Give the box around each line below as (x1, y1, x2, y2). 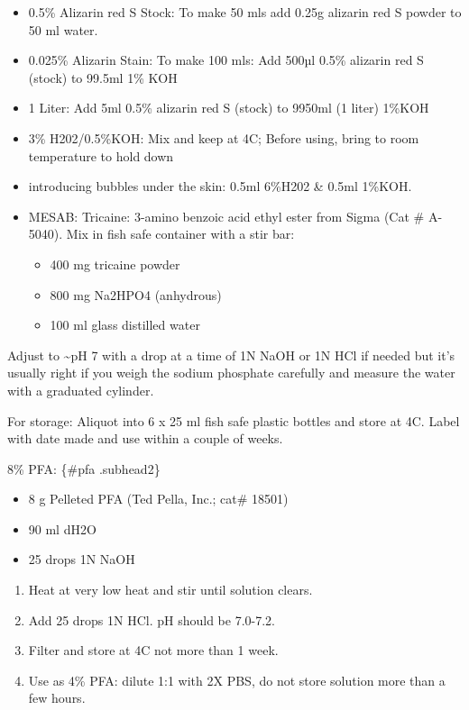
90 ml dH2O (28, 519, 97, 538)
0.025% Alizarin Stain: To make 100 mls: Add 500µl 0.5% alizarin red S (28, 50, 424, 69)
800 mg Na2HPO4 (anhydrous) (50, 285, 222, 304)
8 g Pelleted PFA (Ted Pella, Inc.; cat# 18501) (28, 489, 289, 508)
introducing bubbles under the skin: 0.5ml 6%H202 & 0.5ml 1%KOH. (28, 177, 412, 196)
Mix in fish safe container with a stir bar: (66, 224, 295, 243)
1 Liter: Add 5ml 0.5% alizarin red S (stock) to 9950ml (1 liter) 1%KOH (28, 98, 429, 117)
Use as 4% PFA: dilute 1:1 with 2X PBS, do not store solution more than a (28, 670, 446, 689)
